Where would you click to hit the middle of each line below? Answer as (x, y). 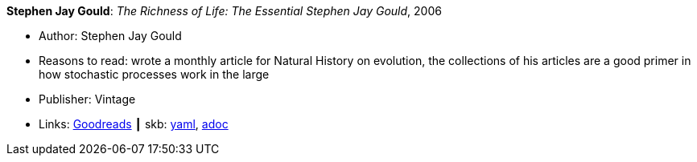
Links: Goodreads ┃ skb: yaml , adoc (134, 124)
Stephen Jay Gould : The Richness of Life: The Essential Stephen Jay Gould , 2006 (224, 11)
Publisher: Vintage (87, 99)
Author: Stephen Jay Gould (110, 36)
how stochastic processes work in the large (154, 74)
